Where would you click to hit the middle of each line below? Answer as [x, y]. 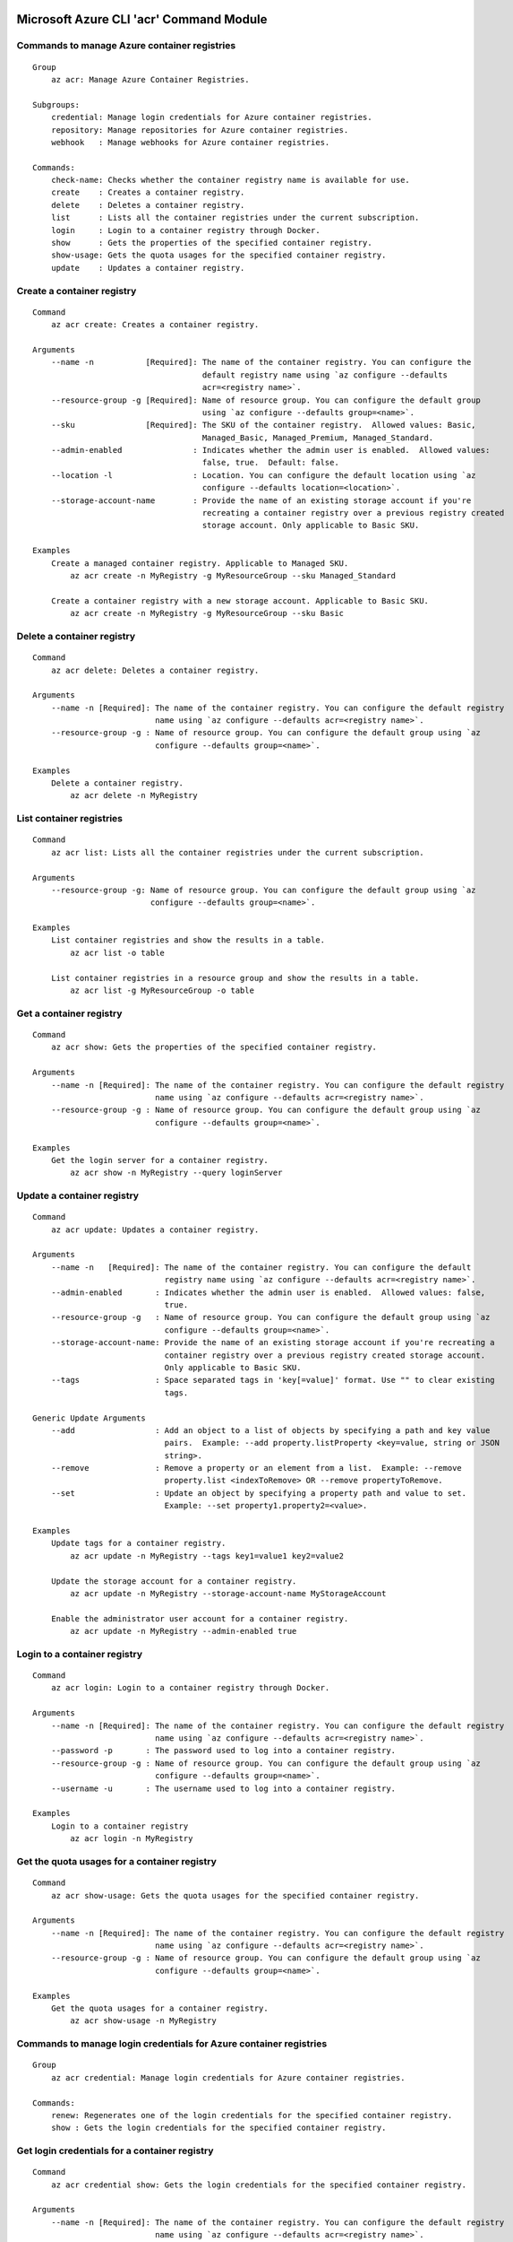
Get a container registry [69, 1013]
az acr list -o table [118, 952]
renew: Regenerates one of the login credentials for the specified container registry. [252, 2115]
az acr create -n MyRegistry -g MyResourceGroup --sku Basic [207, 613]
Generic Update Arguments [90, 1418]
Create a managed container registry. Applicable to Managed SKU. [200, 563]
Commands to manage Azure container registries [126, 46]
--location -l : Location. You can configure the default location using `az [263, 475]
